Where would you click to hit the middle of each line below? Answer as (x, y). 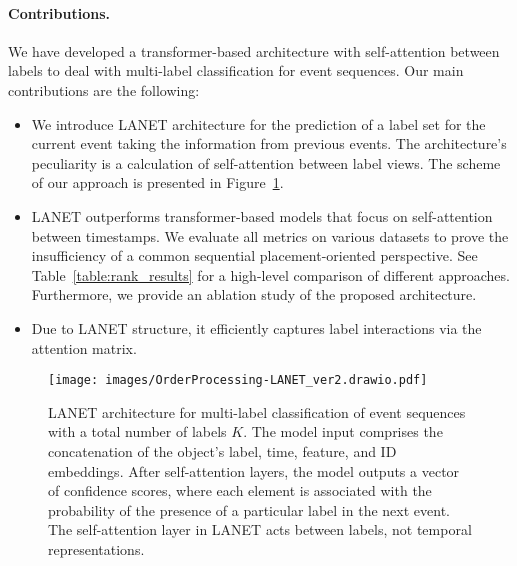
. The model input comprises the (343, 431)
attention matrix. (84, 347)
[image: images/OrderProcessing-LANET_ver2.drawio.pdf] (238, 380)
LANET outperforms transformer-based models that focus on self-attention (262, 215)
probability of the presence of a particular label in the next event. (249, 509)
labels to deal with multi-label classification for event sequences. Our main (236, 70)
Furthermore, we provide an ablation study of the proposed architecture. (254, 294)
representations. (96, 548)
